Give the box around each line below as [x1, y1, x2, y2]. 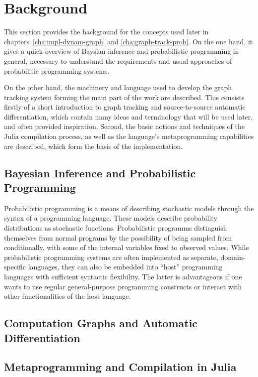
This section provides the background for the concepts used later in [4, 26, 209, 37]
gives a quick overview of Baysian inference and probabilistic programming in [4, 46, 239, 56]
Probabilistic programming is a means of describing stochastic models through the [4, 203, 254, 213]
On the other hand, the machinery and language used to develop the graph [4, 82, 232, 93]
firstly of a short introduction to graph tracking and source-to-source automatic [4, 102, 246, 112]
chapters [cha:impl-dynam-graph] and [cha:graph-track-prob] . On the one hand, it [4, 36, 253, 46]
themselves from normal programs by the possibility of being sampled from [4, 232, 232, 243]
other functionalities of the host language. [4, 291, 131, 301]
